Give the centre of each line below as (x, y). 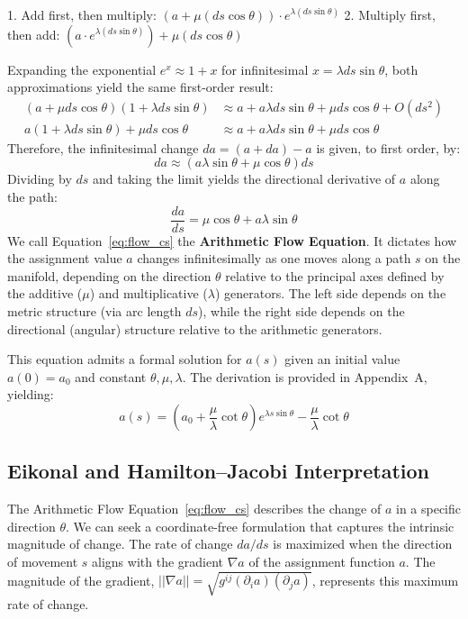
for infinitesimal (265, 69)
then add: (34, 34)
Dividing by (40, 179)
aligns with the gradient (158, 562)
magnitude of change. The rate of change (120, 544)
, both (401, 69)
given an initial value (342, 359)
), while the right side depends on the (301, 311)
